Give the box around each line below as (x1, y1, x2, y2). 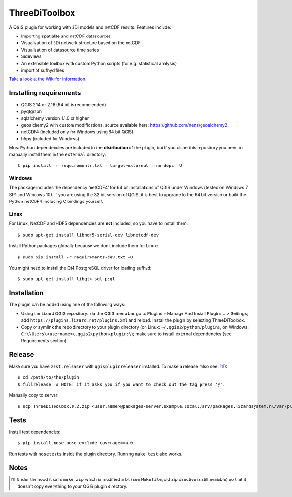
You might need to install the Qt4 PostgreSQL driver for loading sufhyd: (9, 265, 152, 271)
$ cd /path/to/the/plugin (18, 375, 80, 380)
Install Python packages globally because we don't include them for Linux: (9, 243, 158, 249)
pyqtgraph (21, 109, 42, 114)
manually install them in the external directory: (9, 151, 107, 157)
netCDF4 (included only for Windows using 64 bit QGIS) (21, 129, 134, 135)
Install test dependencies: (9, 429, 61, 435)
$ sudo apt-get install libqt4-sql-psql (18, 276, 115, 282)
